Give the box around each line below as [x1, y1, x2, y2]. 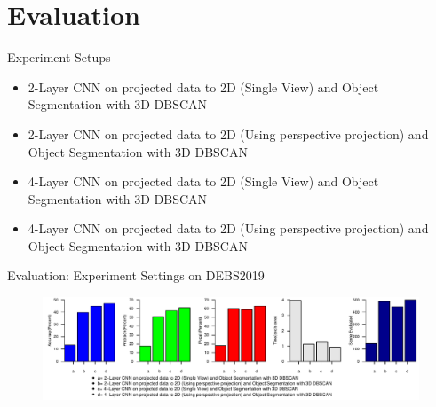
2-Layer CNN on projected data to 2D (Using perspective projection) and [28, 124, 429, 143]
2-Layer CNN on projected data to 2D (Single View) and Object [28, 77, 379, 96]
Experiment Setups [7, 48, 111, 67]
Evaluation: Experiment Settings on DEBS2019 [7, 266, 265, 285]
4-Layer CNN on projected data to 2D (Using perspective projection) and [28, 219, 429, 238]
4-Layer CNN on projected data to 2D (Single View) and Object [28, 172, 379, 191]
